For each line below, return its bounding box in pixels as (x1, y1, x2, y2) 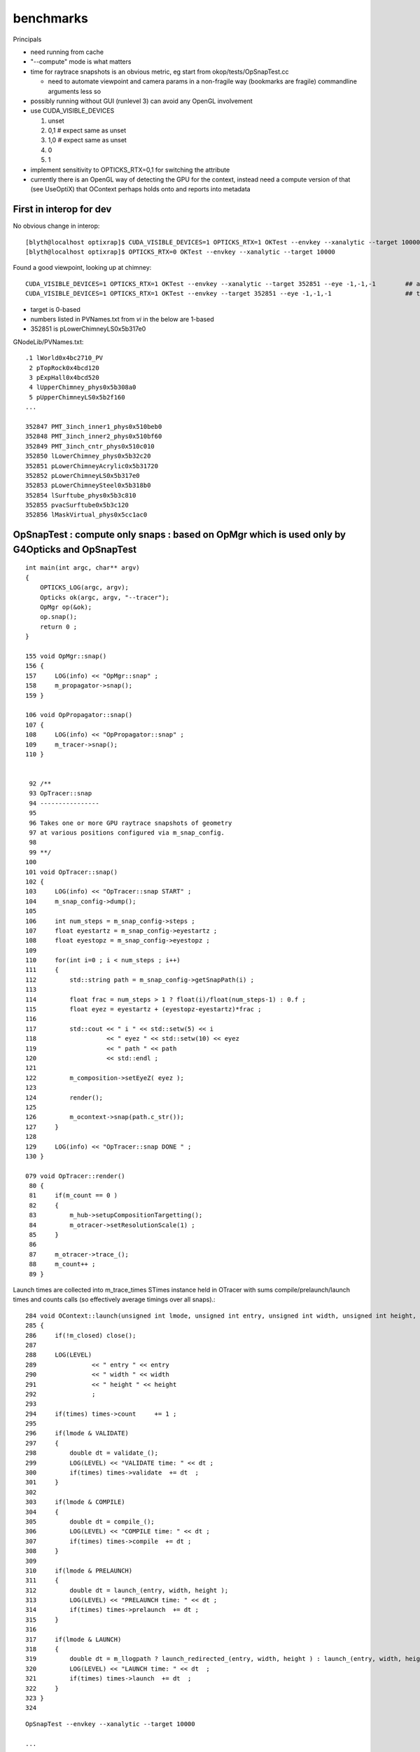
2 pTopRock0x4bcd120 (29, 364, 99, 371)
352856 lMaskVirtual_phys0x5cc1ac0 (25, 511, 148, 519)
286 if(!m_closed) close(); (25, 1332, 136, 1339)
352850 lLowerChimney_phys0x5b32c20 (25, 452, 151, 460)
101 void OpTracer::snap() (25, 868, 118, 876)
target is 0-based (30, 305, 80, 313)
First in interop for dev (13, 203, 112, 215)
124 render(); (25, 1093, 104, 1102)
